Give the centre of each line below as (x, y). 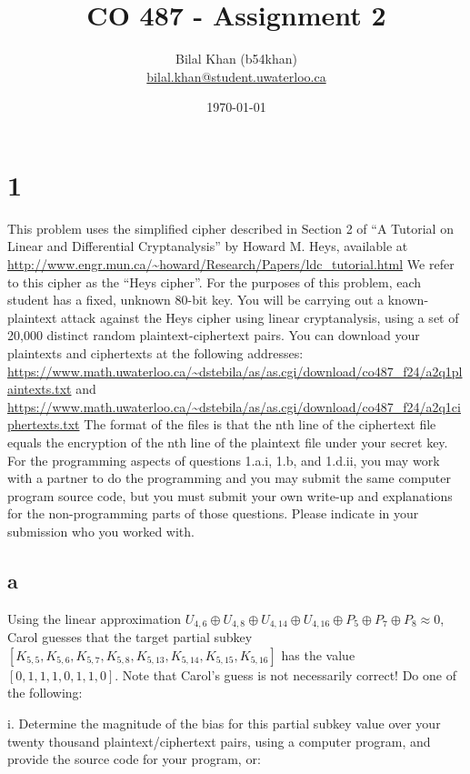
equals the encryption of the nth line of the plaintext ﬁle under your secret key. (228, 442)
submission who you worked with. (101, 531)
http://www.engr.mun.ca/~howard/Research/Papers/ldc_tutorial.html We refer (231, 264)
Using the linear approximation (95, 618)
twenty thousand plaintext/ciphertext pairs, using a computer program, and (219, 741)
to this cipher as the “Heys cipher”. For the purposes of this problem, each (215, 281)
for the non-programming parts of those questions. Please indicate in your (213, 513)
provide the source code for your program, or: (134, 759)
